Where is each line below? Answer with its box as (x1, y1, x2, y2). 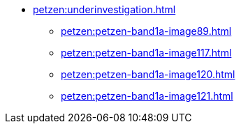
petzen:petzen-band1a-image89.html (61, 25, 232, 37)
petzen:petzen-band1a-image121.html (61, 90, 233, 102)
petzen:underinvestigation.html (33, 3, 176, 15)
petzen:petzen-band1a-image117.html (61, 47, 232, 59)
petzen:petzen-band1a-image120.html (61, 68, 235, 80)
